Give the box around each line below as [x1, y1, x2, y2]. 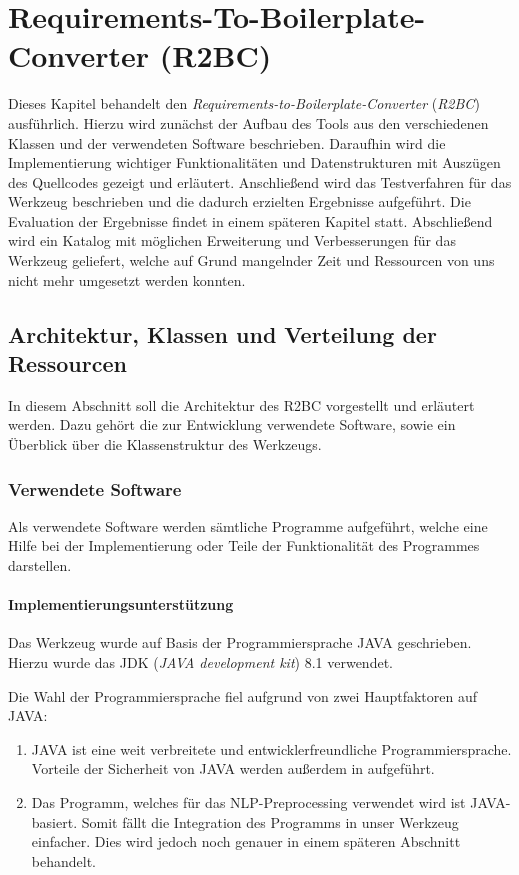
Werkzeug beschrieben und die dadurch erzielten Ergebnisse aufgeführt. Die [8, 191, 471, 212]
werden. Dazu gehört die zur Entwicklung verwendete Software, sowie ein [8, 414, 456, 435]
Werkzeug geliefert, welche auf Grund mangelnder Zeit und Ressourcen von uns [8, 250, 495, 271]
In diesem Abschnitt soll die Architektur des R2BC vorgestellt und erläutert [8, 394, 475, 415]
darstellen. [8, 555, 72, 576]
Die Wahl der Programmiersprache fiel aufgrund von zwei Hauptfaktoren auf [8, 685, 478, 706]
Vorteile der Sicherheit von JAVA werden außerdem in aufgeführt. [31, 758, 435, 779]
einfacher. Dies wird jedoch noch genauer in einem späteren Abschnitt [31, 831, 461, 852]
